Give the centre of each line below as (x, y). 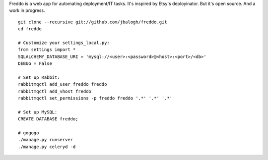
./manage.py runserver (46, 140)
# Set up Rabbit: (39, 77)
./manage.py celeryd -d (47, 147)
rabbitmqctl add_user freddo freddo (63, 84)
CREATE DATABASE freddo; (48, 119)
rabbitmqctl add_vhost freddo (55, 91)
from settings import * (47, 50)
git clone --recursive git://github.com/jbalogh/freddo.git (93, 22)
